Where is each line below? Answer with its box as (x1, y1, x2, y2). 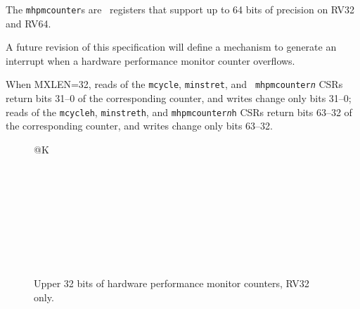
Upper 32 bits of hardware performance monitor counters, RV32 (34, 276, 309, 291)
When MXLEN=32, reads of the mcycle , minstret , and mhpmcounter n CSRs (6, 77, 343, 92)
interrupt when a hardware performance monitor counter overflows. (6, 53, 295, 68)
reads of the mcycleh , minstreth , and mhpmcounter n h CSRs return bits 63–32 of (6, 104, 352, 119)
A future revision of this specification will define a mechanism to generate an (6, 39, 337, 54)
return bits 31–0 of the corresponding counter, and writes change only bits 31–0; (6, 91, 352, 106)
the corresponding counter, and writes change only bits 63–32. (6, 118, 273, 133)
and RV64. (6, 15, 51, 30)
